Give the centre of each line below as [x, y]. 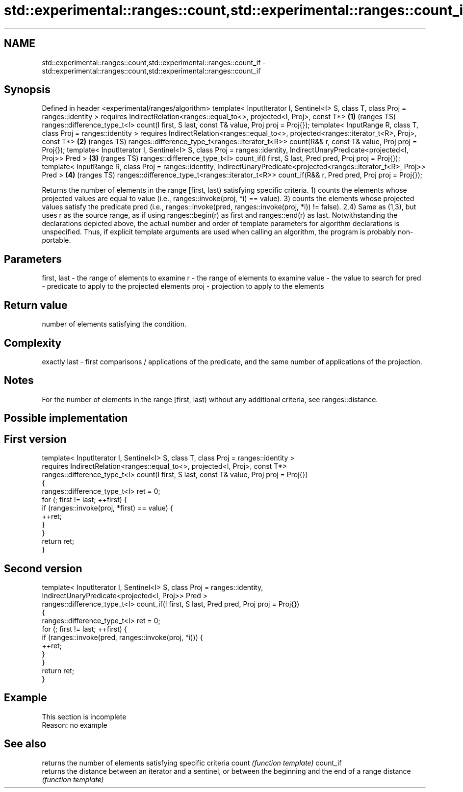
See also [25, 744]
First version [35, 439]
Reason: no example [75, 725]
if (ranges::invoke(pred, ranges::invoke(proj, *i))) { [122, 637]
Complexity [33, 343]
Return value [36, 305]
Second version [43, 568]
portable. [56, 240]
